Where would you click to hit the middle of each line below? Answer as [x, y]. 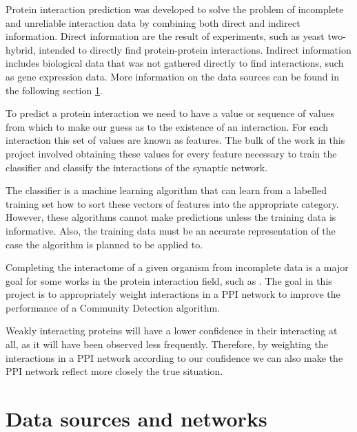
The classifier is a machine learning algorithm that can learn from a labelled [166, 190]
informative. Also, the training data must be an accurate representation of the [171, 230]
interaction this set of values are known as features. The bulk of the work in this [175, 140]
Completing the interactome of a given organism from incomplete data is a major [177, 267]
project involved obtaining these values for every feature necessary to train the [171, 153]
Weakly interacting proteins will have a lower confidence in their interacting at [172, 331]
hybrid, [21, 49]
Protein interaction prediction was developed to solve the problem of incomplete [175, 9]
